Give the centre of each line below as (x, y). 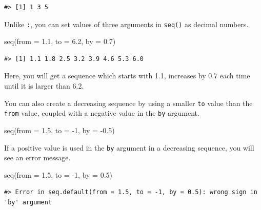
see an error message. (37, 157)
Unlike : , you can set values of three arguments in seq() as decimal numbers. (126, 24)
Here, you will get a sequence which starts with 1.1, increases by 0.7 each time (127, 76)
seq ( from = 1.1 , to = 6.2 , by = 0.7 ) (60, 41)
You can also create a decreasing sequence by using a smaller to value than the (128, 103)
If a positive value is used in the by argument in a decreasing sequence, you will (129, 147)
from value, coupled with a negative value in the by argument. (102, 113)
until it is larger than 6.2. (44, 86)
